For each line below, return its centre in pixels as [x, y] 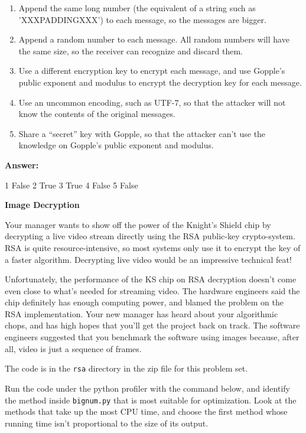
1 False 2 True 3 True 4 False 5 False [71, 185]
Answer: [22, 165]
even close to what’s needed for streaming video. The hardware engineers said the [152, 290]
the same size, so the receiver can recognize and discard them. [131, 51]
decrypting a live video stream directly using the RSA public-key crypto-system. [150, 236]
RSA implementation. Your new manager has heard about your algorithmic [141, 313]
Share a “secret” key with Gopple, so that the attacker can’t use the [142, 133]
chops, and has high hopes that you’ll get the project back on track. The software [152, 325]
